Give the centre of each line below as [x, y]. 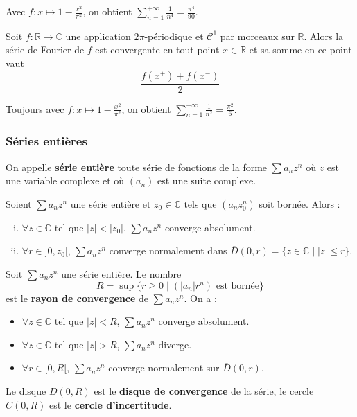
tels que [200, 203]
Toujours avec [35, 108]
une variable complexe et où [65, 180]
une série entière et [111, 203]
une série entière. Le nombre [121, 274]
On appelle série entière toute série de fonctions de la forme [137, 167]
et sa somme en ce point [301, 50]
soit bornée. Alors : [299, 203]
